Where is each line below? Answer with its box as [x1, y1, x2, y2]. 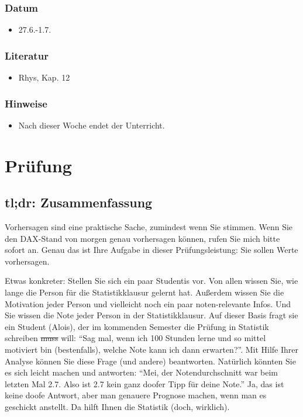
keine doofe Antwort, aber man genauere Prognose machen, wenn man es [5, 389, 267, 401]
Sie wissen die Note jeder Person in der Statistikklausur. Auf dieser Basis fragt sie [5, 309, 298, 321]
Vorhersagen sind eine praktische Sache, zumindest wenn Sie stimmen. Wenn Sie [5, 221, 293, 233]
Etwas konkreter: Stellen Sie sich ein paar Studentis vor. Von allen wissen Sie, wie [5, 274, 298, 287]
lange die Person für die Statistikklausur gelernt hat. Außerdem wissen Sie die [5, 286, 284, 298]
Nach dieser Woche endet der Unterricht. [18, 119, 165, 131]
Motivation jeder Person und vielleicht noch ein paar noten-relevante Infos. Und [5, 297, 291, 310]
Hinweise [5, 96, 47, 110]
